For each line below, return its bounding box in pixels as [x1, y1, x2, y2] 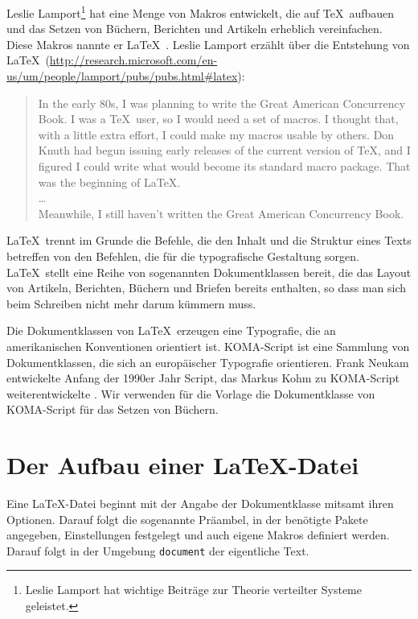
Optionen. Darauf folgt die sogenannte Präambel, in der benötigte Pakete [6, 510, 368, 527]
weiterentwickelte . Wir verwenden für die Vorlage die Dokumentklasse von [6, 385, 375, 402]
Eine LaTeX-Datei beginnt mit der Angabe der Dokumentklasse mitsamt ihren [6, 495, 394, 512]
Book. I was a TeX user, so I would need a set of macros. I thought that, [38, 110, 399, 127]
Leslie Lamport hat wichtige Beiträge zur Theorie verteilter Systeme [25, 581, 362, 598]
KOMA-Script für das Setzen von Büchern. [6, 401, 219, 418]
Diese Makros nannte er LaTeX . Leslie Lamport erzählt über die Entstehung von [6, 35, 410, 52]
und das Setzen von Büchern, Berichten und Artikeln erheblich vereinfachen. [6, 20, 383, 37]
